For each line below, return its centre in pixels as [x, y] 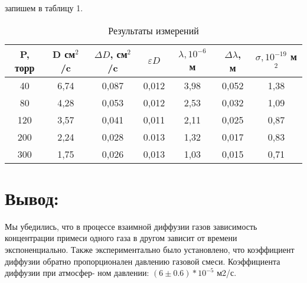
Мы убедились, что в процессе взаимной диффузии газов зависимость [131, 226]
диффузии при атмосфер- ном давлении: [77, 273]
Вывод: [32, 198]
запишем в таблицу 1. [44, 8]
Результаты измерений [153, 30]
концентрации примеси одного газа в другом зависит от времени [121, 238]
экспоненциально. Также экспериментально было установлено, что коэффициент [150, 249]
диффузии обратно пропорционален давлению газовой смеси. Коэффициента [143, 261]
